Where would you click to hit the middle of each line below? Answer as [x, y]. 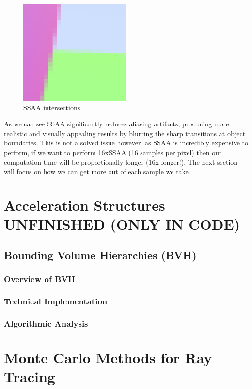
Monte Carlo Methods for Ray [108, 357]
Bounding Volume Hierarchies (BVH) [100, 255]
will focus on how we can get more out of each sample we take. [97, 171]
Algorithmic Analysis [46, 323]
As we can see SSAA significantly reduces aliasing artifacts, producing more [117, 124]
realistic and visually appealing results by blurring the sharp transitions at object [125, 133]
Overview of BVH [40, 279]
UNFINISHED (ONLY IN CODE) [122, 224]
